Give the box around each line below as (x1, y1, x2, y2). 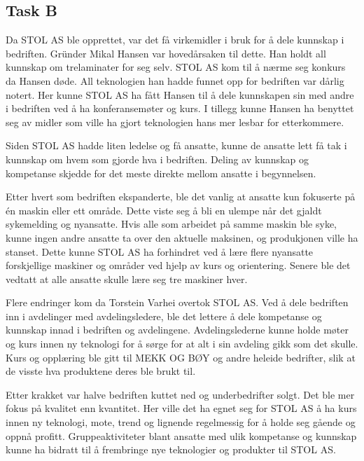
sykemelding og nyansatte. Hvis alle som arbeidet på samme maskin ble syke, (6, 216, 337, 231)
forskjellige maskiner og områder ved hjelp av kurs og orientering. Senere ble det (6, 258, 351, 273)
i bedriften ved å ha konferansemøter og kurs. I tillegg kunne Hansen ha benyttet (6, 101, 354, 116)
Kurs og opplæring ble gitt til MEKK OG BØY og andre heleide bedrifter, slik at (6, 350, 356, 364)
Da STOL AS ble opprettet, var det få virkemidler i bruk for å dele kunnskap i (6, 32, 344, 47)
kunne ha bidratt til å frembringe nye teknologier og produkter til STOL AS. (6, 442, 336, 457)
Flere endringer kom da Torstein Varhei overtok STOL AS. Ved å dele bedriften (6, 295, 349, 310)
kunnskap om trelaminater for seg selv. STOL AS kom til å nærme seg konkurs (6, 60, 346, 74)
